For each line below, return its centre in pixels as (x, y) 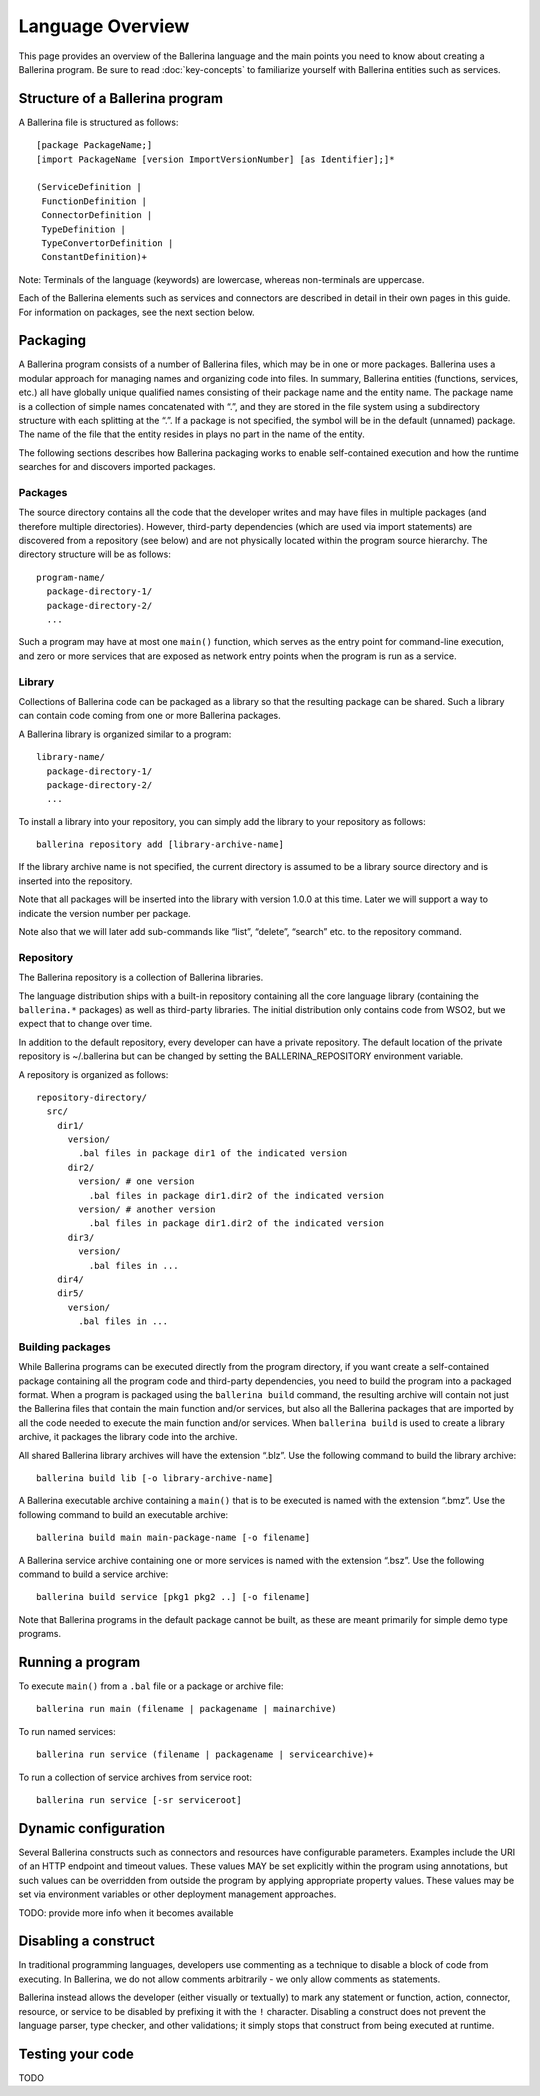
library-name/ (70, 757)
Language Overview (104, 26)
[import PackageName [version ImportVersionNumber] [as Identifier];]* (215, 159)
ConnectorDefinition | (97, 215)
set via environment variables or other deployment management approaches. (177, 1894)
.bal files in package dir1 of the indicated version (213, 1153)
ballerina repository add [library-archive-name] (160, 844)
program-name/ (70, 577)
